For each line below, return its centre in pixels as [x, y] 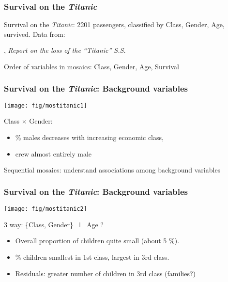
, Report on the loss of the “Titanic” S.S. [65, 50]
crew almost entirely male [53, 153]
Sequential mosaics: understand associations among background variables [112, 170]
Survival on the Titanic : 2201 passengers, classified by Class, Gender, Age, [114, 24]
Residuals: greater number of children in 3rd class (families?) [105, 273]
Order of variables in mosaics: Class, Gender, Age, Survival [91, 66]
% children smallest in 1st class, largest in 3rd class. [92, 257]
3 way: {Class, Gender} [38, 224]
